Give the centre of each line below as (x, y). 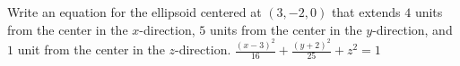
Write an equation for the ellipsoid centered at (135, 12)
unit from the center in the (91, 49)
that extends (366, 12)
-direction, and (412, 29)
